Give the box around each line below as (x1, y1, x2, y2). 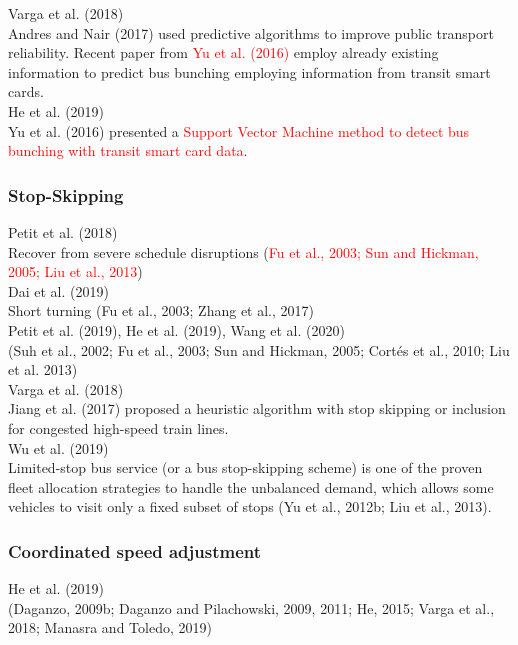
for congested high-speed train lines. (8, 417, 229, 438)
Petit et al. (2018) (8, 221, 118, 242)
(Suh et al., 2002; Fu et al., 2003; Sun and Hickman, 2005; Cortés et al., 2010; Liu (8, 339, 510, 360)
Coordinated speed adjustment (8, 538, 262, 563)
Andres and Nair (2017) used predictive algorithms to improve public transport (8, 22, 494, 43)
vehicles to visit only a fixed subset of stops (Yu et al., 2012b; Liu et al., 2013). (8, 496, 492, 517)
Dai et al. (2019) (8, 280, 109, 301)
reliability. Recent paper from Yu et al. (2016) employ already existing (8, 42, 439, 63)
